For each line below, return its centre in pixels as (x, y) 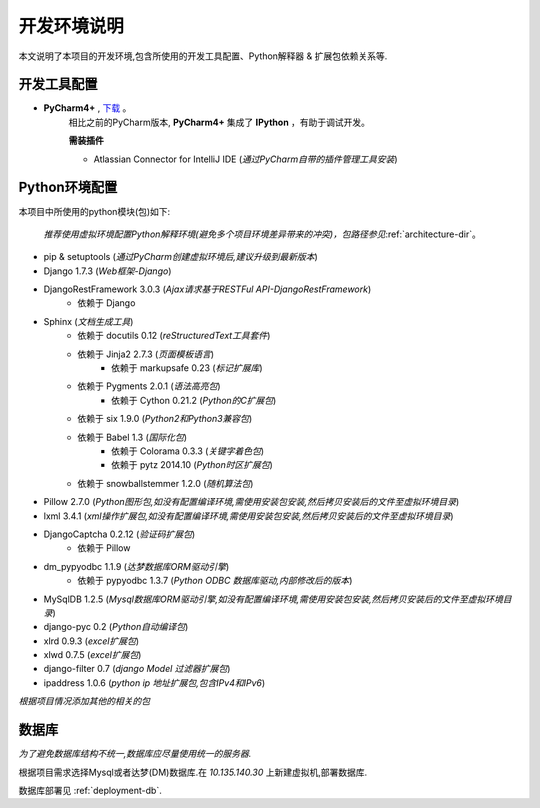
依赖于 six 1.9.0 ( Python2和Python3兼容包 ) (165, 419)
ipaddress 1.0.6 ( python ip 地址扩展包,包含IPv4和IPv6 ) (154, 682)
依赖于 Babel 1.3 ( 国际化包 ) (132, 437)
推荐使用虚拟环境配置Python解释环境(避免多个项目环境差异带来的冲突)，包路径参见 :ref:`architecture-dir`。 (262, 234)
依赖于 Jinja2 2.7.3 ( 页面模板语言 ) (146, 354)
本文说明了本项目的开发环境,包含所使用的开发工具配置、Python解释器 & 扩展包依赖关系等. (203, 56)
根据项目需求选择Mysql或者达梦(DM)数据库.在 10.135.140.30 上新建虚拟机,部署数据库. (193, 772)
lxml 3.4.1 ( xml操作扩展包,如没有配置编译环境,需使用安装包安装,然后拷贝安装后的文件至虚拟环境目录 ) (248, 516)
